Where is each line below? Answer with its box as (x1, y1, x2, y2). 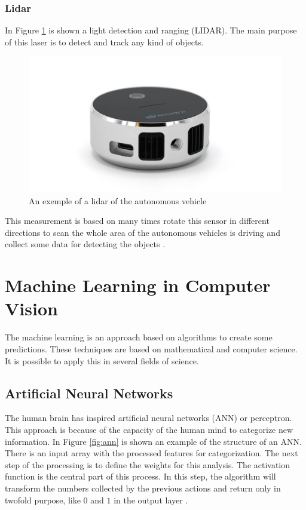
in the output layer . (114, 493, 188, 506)
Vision (5, 296, 58, 321)
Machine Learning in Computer (5, 273, 271, 297)
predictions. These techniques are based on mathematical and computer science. (5, 342, 298, 355)
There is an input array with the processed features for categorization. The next (5, 447, 298, 459)
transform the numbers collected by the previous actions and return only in (5, 481, 281, 494)
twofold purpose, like (5, 493, 81, 506)
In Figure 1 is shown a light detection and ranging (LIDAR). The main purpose (5, 24, 297, 36)
